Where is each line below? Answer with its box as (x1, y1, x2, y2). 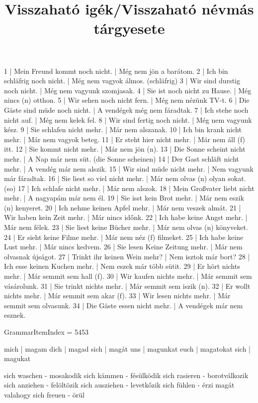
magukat (4, 353, 31, 364)
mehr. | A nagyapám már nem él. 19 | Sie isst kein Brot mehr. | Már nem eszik (4, 193, 244, 203)
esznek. (4, 310, 26, 320)
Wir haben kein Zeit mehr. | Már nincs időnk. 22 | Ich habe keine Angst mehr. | (4, 212, 248, 222)
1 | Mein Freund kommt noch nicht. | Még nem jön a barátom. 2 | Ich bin (4, 65, 228, 76)
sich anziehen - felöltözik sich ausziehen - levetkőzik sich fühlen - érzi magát (4, 380, 235, 390)
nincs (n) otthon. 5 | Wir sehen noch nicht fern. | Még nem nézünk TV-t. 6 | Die (4, 95, 250, 105)
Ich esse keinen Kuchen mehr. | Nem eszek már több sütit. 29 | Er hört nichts (4, 261, 240, 271)
